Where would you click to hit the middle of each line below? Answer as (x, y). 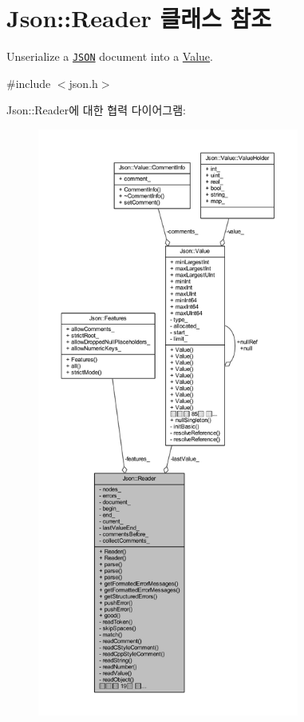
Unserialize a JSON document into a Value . (110, 56)
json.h (83, 83)
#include (29, 83)
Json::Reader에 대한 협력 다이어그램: (96, 110)
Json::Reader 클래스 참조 (139, 18)
